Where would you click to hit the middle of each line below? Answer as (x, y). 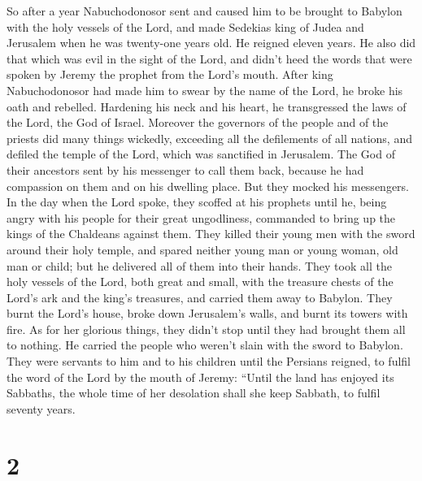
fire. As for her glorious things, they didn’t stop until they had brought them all (206, 329)
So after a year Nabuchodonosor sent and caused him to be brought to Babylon (204, 11)
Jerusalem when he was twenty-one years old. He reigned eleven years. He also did (211, 43)
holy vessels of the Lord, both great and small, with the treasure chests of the (200, 282)
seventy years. (41, 408)
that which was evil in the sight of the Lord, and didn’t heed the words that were (209, 58)
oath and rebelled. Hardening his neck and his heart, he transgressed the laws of (207, 106)
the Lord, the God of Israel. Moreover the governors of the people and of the (198, 122)
